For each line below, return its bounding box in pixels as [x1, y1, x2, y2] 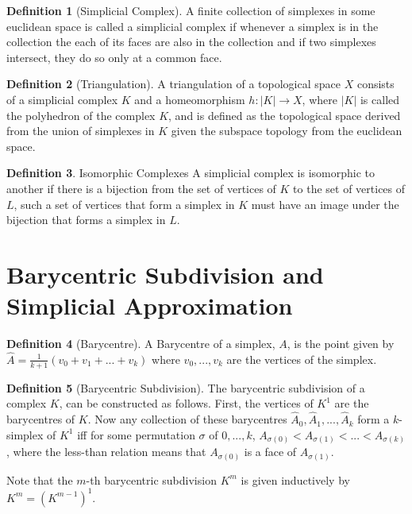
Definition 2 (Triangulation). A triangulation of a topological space [6, 75, 341, 92]
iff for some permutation [77, 426, 195, 443]
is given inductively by [241, 471, 350, 488]
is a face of [244, 443, 297, 460]
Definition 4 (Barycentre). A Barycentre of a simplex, [6, 335, 275, 352]
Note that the [6, 471, 73, 488]
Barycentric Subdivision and [6, 257, 324, 290]
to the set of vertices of [293, 180, 406, 196]
